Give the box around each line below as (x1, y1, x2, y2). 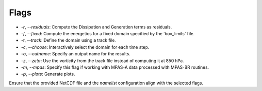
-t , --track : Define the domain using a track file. (21, 38, 116, 43)
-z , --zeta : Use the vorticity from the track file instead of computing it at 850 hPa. (21, 58, 184, 64)
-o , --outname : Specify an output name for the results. (21, 51, 131, 57)
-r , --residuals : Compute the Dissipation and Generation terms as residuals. (21, 24, 172, 30)
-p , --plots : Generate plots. (21, 71, 75, 77)
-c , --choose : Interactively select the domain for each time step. (21, 44, 149, 50)
